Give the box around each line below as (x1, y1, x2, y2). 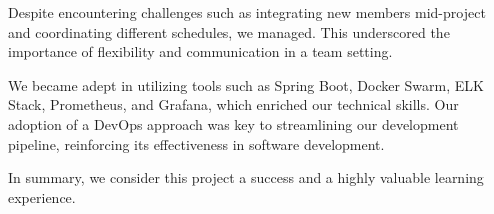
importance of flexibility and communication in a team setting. (8, 41, 393, 62)
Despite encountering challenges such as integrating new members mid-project (8, 2, 486, 22)
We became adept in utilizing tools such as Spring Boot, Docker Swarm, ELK (8, 74, 484, 95)
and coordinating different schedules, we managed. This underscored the (8, 21, 450, 42)
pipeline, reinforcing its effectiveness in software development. (8, 133, 385, 154)
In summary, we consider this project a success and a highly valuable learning (8, 167, 484, 188)
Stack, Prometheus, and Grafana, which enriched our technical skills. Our (8, 94, 459, 115)
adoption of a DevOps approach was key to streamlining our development (8, 113, 459, 134)
